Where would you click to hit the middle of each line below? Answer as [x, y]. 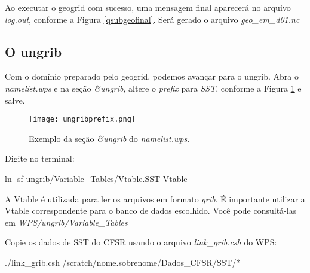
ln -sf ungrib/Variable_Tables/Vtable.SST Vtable [96, 179]
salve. [15, 100]
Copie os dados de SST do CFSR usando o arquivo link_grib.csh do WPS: [141, 242]
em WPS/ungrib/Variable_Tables [66, 222]
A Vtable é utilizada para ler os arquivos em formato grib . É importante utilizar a [155, 198]
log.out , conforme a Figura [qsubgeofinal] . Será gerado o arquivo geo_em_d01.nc [152, 19]
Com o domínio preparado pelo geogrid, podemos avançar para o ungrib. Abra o [152, 76]
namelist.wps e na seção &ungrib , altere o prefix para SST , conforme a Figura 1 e [153, 88]
